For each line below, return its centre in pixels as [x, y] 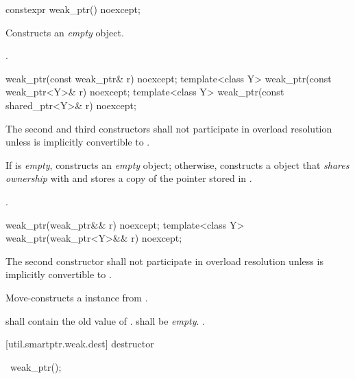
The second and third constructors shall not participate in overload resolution [169, 128]
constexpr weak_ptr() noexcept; [73, 9]
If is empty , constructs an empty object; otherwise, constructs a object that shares [177, 164]
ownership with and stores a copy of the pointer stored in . [129, 178]
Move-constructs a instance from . [77, 297]
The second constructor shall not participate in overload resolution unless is [164, 261]
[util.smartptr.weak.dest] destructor [80, 344]
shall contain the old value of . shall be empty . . [105, 320]
